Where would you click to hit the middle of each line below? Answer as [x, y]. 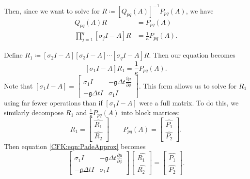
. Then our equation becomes [192, 55]
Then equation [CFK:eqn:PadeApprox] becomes [75, 146]
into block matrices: [151, 112]
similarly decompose [34, 112]
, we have [200, 10]
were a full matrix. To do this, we [189, 103]
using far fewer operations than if [53, 103]
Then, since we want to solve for [52, 10]
